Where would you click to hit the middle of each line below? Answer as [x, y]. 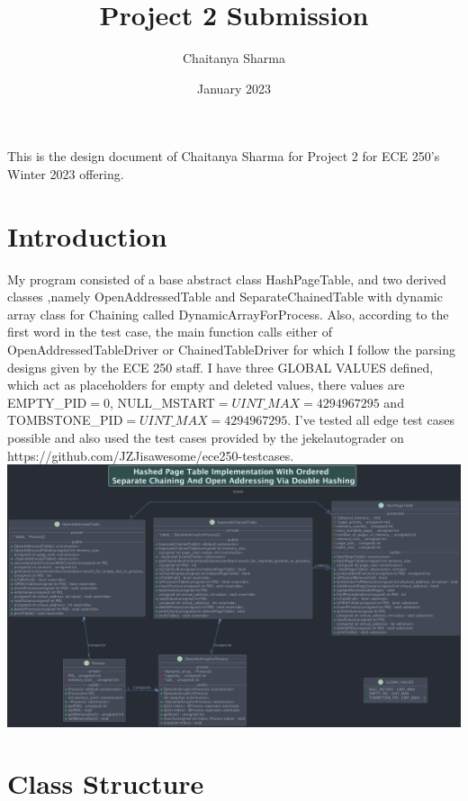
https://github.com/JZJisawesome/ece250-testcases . [151, 455]
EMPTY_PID [47, 402]
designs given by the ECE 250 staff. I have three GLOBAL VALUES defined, [220, 367]
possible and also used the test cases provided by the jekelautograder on [206, 437]
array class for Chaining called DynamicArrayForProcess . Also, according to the [228, 314]
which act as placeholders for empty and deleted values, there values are [206, 385]
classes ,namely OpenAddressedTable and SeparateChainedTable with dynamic [225, 297]
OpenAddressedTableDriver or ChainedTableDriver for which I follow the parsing [231, 349]
